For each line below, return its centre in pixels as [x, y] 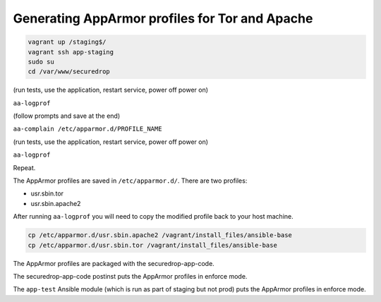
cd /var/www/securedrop [69, 72]
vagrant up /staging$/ [67, 42]
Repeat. [24, 168]
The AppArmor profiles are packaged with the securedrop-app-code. [114, 263]
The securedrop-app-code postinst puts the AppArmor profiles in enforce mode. [130, 276]
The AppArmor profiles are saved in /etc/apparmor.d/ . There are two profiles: [130, 181]
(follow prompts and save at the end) [67, 116]
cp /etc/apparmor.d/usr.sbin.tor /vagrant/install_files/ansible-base [153, 245]
